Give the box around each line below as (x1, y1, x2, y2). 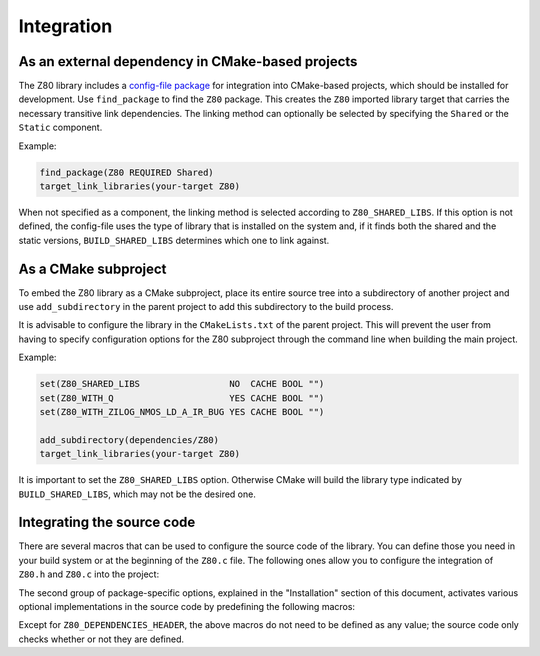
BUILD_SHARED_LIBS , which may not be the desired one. (18, 488, 257, 500)
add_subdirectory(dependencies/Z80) (39, 434, 220, 445)
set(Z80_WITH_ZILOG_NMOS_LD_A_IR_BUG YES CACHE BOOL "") (39, 406, 325, 417)
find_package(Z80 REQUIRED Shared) (39, 166, 214, 178)
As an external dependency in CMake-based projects (18, 53, 358, 70)
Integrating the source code (18, 514, 196, 531)
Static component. (18, 121, 103, 134)
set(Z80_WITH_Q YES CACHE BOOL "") (39, 392, 325, 404)
